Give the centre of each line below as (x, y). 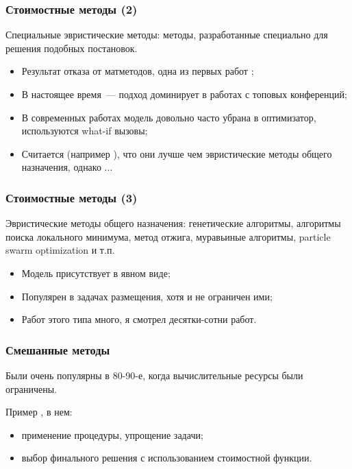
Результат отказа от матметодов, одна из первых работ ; (138, 71)
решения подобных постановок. (72, 48)
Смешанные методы (58, 349)
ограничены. (31, 388)
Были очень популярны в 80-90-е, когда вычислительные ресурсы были (154, 375)
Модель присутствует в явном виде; (96, 273)
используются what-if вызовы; (85, 131)
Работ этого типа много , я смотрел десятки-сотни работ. (139, 319)
